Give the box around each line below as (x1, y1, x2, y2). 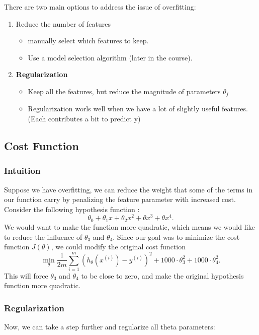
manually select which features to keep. (28, 35, 149, 46)
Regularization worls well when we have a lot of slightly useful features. (28, 103, 248, 114)
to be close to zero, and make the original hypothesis (81, 270, 244, 281)
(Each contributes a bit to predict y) (28, 113, 141, 124)
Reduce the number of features (16, 18, 111, 29)
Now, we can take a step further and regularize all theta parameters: (4, 321, 215, 332)
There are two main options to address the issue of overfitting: (4, 2, 196, 12)
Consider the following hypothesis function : (4, 204, 140, 214)
